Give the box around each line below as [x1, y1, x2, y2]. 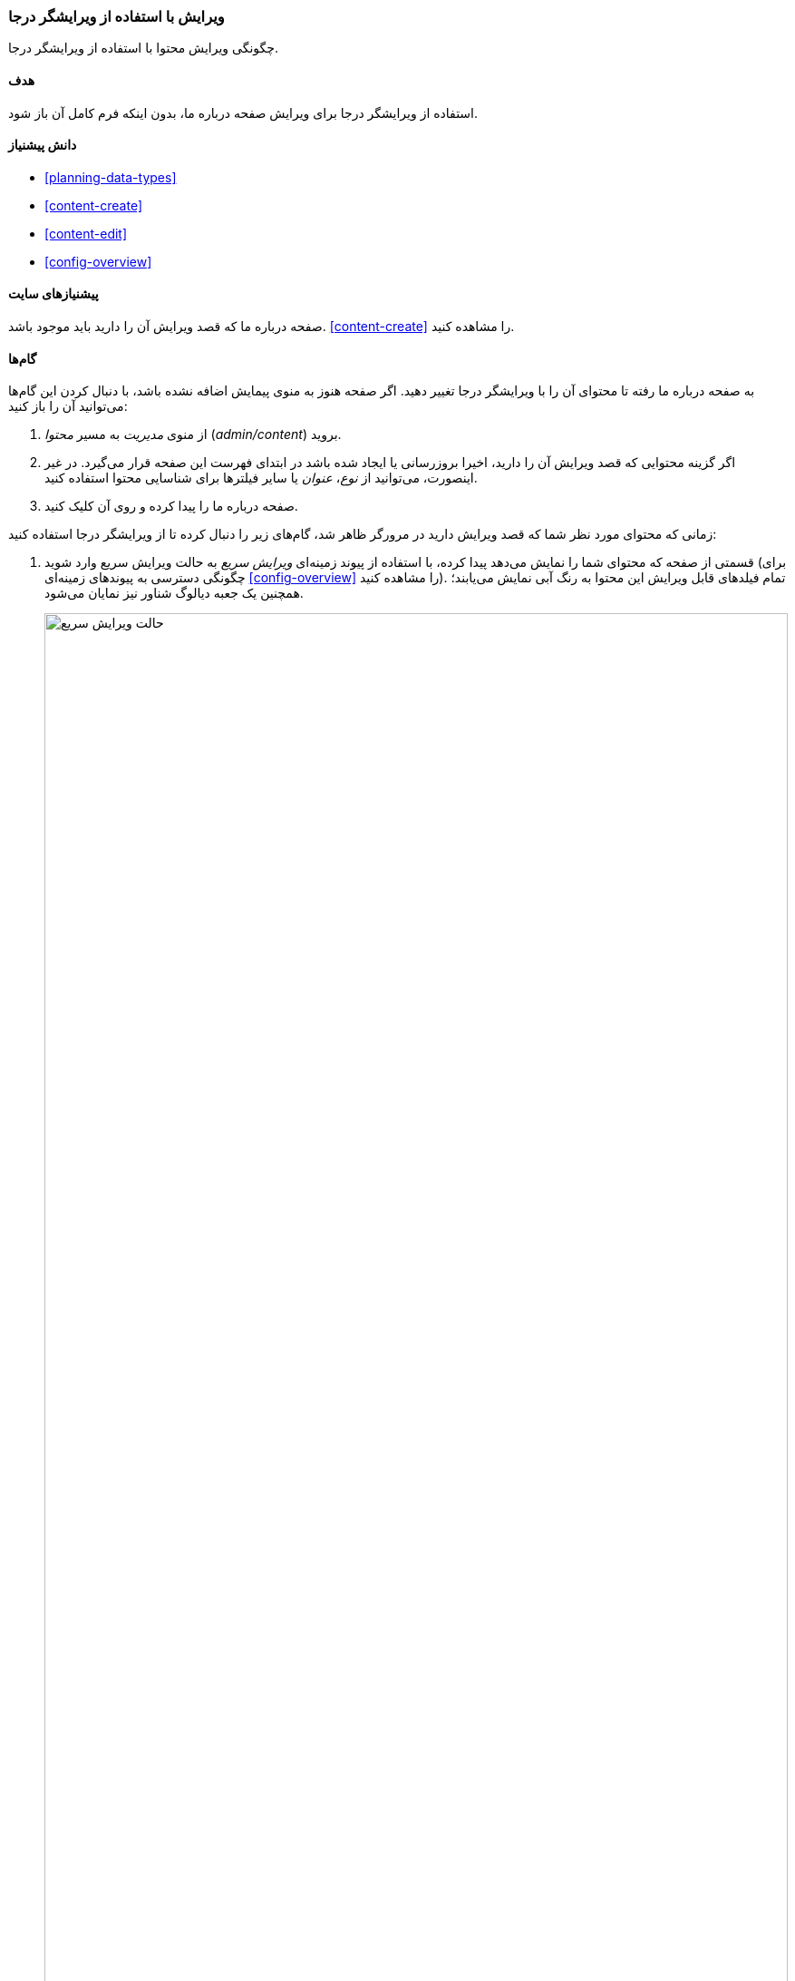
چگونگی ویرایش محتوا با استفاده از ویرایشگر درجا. [8, 40, 279, 56]
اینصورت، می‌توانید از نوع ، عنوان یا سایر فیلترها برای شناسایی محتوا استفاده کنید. [44, 470, 478, 486]
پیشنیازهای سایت [8, 286, 99, 302]
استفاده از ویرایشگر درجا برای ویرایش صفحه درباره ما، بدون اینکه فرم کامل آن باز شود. [8, 104, 479, 121]
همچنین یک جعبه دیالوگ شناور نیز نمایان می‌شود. [44, 585, 304, 601]
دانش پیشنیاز [8, 137, 77, 153]
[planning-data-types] [44, 169, 177, 185]
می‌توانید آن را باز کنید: [8, 398, 128, 415]
